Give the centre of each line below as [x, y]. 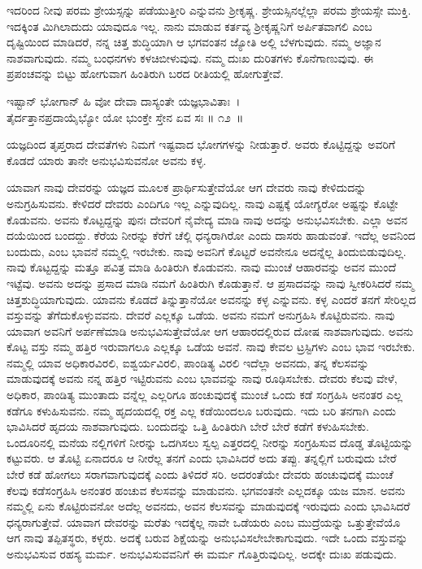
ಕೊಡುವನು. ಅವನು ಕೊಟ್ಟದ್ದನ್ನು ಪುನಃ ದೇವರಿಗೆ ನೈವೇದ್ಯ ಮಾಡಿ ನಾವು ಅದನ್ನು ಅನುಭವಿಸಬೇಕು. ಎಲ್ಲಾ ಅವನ [207, 219]
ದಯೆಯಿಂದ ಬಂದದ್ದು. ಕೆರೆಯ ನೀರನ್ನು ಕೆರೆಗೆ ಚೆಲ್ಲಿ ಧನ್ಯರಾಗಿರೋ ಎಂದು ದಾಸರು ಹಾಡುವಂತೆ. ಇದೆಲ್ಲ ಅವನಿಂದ [211, 235]
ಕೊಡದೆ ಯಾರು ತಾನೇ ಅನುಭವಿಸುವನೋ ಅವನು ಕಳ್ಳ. [107, 160]
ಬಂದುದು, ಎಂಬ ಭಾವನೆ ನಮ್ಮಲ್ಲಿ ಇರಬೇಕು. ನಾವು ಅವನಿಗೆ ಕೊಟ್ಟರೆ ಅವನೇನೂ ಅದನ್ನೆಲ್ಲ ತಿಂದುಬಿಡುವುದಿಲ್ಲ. [207, 251]
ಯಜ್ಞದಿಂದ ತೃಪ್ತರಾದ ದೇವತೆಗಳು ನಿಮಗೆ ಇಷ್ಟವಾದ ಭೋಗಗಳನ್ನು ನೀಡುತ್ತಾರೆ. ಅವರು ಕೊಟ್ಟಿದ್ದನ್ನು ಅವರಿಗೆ [201, 144]
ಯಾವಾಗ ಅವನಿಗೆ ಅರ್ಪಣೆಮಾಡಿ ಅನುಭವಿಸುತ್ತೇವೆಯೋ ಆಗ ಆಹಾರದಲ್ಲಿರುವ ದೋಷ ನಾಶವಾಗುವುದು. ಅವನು [210, 330]
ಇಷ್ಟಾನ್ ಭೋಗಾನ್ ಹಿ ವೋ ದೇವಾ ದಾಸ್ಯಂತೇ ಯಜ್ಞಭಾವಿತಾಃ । [124, 100]
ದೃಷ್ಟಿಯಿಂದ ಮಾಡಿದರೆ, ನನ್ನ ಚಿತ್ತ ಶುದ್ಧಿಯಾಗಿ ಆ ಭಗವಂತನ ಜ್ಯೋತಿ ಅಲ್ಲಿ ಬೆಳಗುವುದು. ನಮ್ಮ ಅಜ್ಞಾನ [194, 42]
